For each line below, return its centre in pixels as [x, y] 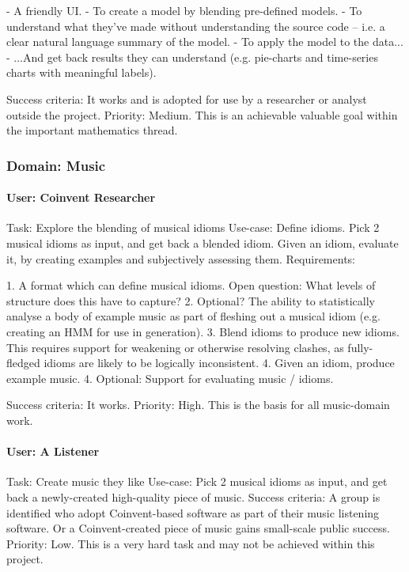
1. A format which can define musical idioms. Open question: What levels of [191, 285]
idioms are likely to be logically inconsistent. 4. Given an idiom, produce [219, 363]
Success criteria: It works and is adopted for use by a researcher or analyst [187, 98]
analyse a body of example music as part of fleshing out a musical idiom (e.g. [193, 316]
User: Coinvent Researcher [81, 197]
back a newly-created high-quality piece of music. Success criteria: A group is [193, 496]
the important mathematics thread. [92, 130]
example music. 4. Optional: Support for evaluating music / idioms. [170, 378]
